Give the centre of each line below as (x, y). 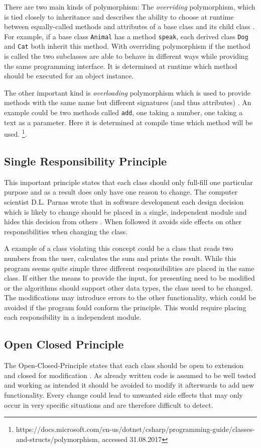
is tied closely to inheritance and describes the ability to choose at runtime (119, 16)
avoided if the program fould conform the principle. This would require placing (125, 307)
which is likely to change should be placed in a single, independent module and (125, 211)
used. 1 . (16, 133)
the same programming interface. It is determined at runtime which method (121, 66)
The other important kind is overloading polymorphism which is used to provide (127, 92)
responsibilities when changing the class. (66, 231)
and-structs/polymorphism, (58, 439)
